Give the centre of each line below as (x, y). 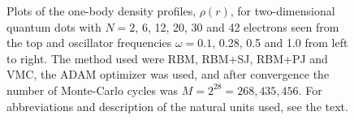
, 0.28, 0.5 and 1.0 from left (280, 43)
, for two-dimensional (283, 11)
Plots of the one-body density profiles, (101, 11)
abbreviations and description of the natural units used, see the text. (177, 106)
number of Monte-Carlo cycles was (92, 90)
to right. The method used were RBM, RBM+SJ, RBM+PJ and (167, 58)
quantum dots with (54, 26)
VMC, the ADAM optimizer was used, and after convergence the (168, 74)
